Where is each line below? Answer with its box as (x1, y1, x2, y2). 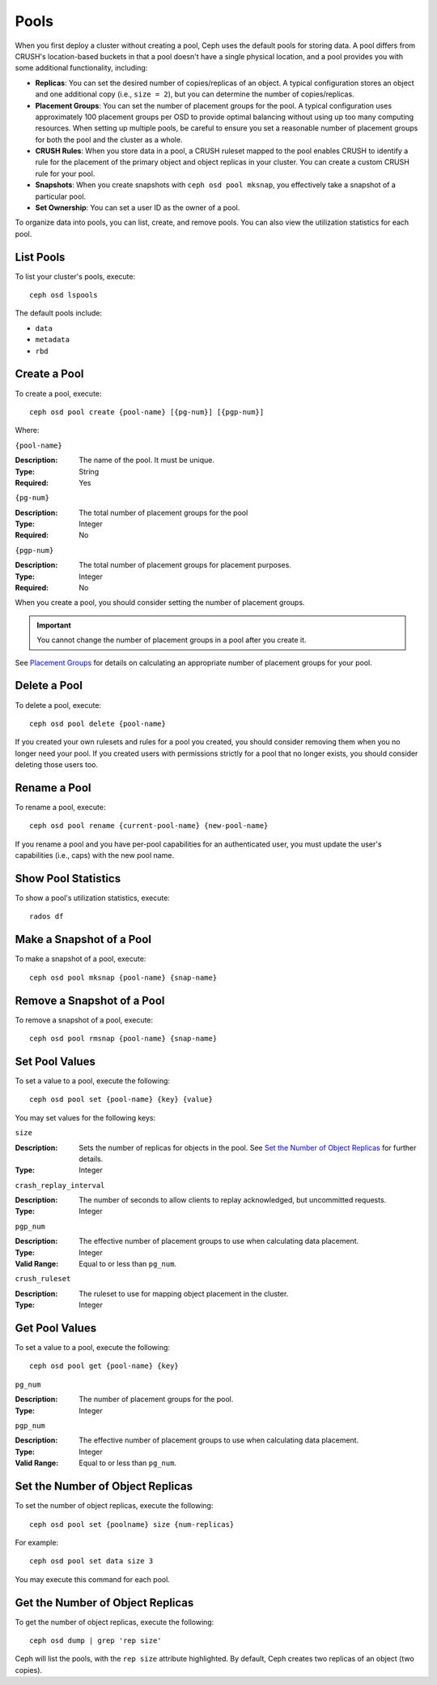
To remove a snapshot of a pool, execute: (15, 1014, 154, 1025)
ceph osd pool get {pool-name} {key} (29, 1361, 180, 1370)
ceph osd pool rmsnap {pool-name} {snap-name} (29, 1034, 218, 1044)
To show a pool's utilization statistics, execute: (15, 893, 170, 903)
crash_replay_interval (15, 1181, 105, 1190)
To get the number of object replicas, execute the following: (15, 1617, 214, 1627)
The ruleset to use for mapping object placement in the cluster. (78, 1288, 289, 1298)
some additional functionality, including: (15, 63, 148, 73)
